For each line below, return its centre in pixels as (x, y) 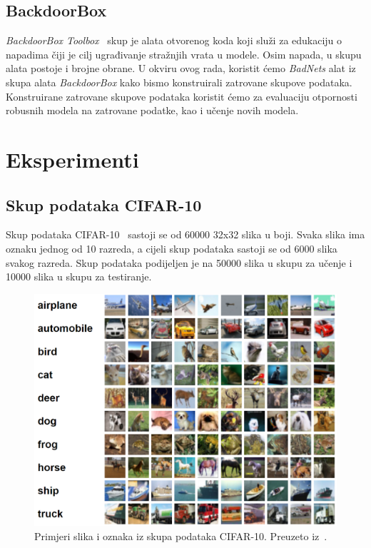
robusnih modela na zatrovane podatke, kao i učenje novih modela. (152, 110)
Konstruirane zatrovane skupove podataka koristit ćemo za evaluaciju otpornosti (182, 96)
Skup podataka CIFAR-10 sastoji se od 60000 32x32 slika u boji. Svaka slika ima (185, 234)
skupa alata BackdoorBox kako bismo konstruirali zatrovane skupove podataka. (179, 82)
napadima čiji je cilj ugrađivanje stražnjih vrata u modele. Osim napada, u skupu (184, 54)
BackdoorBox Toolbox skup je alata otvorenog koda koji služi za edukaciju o (174, 40)
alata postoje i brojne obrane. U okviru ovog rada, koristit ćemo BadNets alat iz (181, 68)
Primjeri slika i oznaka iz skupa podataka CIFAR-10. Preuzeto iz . (181, 536)
